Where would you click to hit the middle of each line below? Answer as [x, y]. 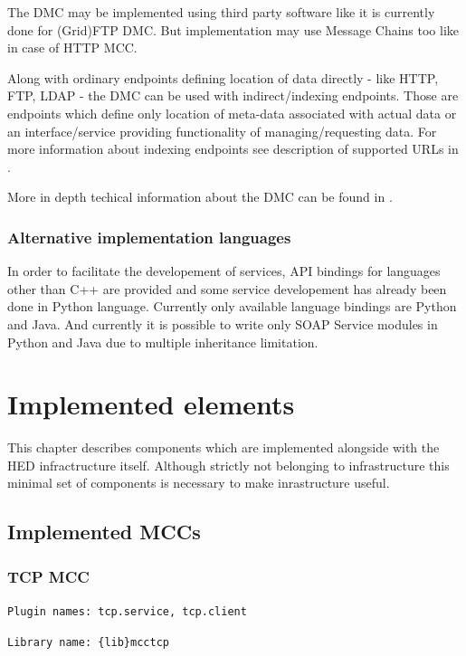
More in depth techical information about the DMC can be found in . [200, 197]
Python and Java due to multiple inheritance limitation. [163, 342]
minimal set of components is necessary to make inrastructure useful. [199, 483]
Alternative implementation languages [149, 237]
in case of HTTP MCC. [72, 48]
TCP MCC [48, 576]
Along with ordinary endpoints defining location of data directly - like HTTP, [223, 77]
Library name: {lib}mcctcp [88, 642]
